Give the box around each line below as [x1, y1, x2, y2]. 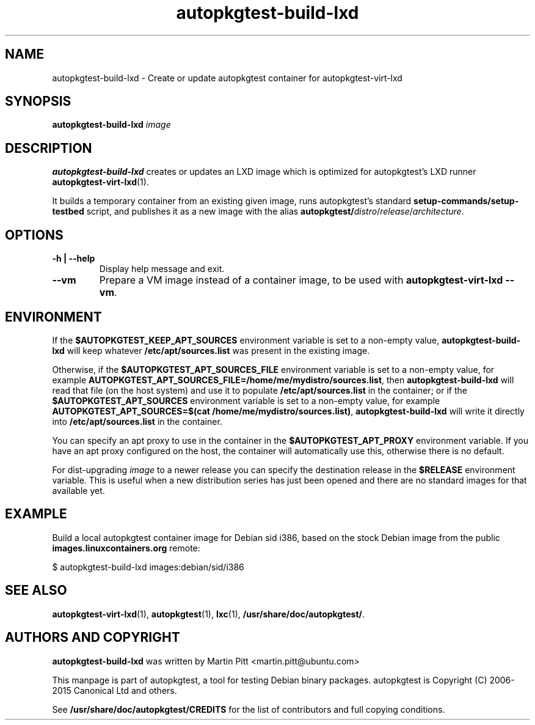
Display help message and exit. [99, 263, 225, 274]
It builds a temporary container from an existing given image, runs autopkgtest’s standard [52, 196, 412, 207]
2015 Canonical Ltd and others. [52, 685, 177, 696]
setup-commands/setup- [413, 196, 519, 207]
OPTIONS [5, 227, 64, 243]
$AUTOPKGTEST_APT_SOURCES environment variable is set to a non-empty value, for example [52, 395, 440, 406]
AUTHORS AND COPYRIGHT [5, 630, 180, 646]
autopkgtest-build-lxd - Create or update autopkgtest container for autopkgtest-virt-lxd [52, 72, 402, 83]
